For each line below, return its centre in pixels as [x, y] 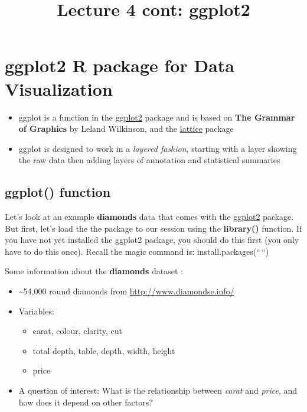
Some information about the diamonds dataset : [94, 271]
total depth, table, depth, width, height [104, 350]
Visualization [59, 88]
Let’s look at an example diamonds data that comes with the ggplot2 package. [149, 217]
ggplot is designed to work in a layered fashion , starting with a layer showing [158, 148]
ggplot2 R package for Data [120, 65]
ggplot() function [58, 192]
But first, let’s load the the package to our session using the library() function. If [153, 228]
